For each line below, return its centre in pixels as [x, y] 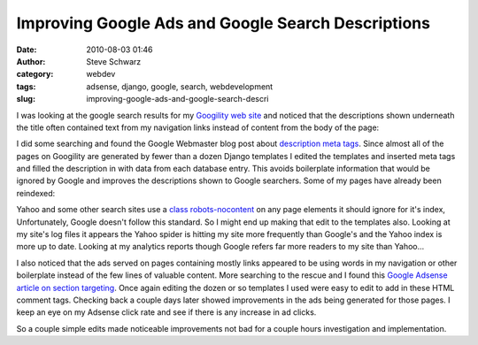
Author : [31, 61]
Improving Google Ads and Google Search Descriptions [224, 23]
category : [35, 74]
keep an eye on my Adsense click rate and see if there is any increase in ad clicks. [166, 312]
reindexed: [36, 193]
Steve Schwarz [114, 61]
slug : [26, 99]
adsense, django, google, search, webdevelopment [180, 86]
